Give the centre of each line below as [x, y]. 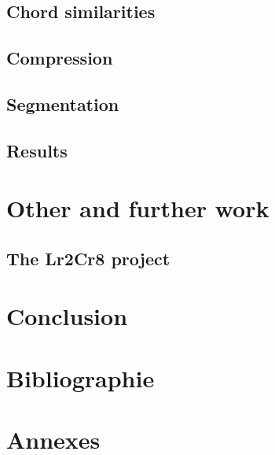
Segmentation [63, 104]
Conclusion [67, 316]
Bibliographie [81, 377]
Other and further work [138, 208]
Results [37, 150]
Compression [60, 58]
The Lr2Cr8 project [88, 258]
